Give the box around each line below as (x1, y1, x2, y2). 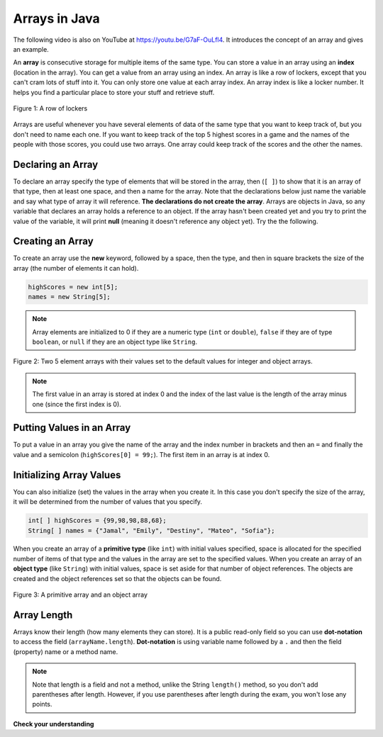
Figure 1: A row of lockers (13, 103, 88, 113)
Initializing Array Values (13, 468, 121, 481)
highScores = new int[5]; (28, 283, 118, 291)
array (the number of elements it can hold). (13, 264, 139, 272)
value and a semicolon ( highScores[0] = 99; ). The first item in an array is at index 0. (13, 450, 270, 458)
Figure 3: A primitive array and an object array (13, 590, 148, 599)
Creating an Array (13, 235, 94, 247)
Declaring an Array (13, 158, 99, 170)
